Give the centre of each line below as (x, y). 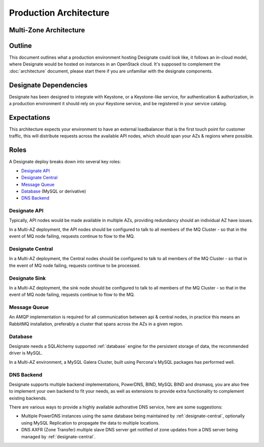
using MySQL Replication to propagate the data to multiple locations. (90, 423)
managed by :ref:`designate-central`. (58, 436)
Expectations (30, 117)
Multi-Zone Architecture (47, 30)
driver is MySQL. (26, 353)
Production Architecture (59, 13)
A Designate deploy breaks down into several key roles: (65, 162)
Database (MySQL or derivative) (54, 191)
